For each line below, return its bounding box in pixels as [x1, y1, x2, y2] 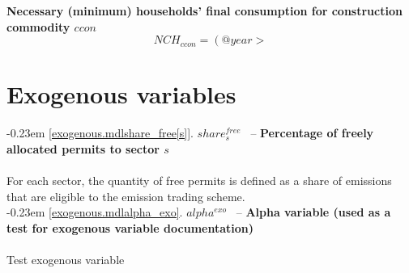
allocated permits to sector [6, 140, 160, 157]
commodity [6, 18, 70, 35]
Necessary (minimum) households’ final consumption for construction [6, 2, 403, 19]
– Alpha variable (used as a [236, 204, 391, 220]
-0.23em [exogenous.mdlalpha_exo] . [6, 204, 183, 220]
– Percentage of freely [250, 124, 374, 141]
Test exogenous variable [6, 251, 125, 268]
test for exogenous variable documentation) [6, 219, 253, 236]
